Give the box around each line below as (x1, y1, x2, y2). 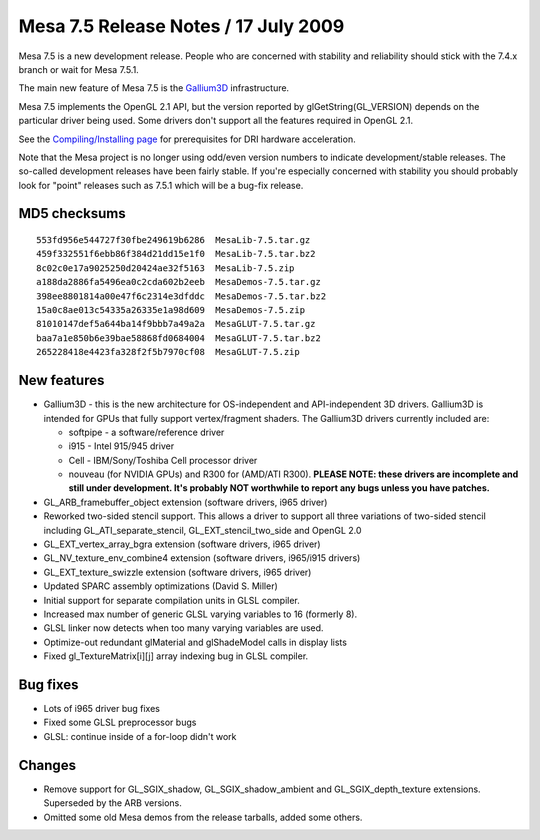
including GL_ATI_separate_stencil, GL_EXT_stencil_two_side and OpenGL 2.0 (43, 524, 362, 536)
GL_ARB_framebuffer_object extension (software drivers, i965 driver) (43, 496, 328, 508)
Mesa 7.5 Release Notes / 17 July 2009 (18, 15, 345, 37)
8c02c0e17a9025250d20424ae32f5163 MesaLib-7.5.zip (36, 262, 295, 274)
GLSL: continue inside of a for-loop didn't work (43, 730, 237, 742)
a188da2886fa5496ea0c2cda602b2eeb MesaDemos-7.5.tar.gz (36, 276, 322, 288)
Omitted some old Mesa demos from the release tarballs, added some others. (43, 811, 363, 823)
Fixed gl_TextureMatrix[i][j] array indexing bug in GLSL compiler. (43, 650, 309, 662)
